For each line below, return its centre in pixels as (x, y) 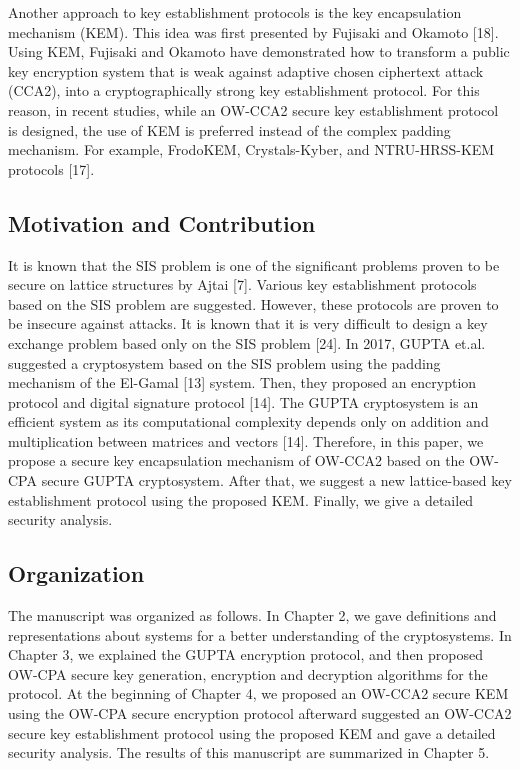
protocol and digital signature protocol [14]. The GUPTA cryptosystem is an (243, 401)
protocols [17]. (51, 168)
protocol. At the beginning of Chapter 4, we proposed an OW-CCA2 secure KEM (258, 693)
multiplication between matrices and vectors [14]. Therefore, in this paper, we (246, 440)
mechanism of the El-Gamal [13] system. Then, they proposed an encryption (242, 382)
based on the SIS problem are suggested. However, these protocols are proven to (253, 303)
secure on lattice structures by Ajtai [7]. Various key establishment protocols (242, 284)
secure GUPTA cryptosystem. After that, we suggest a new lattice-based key (276, 480)
